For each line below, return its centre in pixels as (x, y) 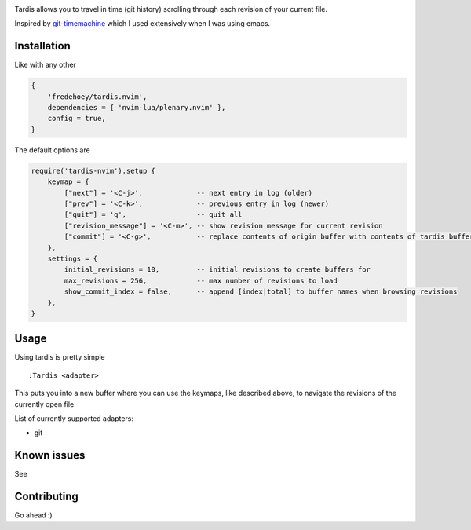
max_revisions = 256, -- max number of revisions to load (201, 280)
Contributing (46, 497)
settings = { (73, 258)
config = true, (77, 119)
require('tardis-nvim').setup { (93, 170)
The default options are (52, 150)
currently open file (44, 404)
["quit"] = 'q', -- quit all (153, 215)
